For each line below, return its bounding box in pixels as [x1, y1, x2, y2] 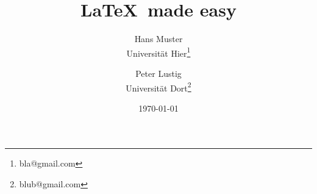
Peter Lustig [135, 66, 182, 79]
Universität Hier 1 [126, 45, 191, 59]
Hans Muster [134, 32, 183, 45]
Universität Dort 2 [126, 79, 191, 94]
